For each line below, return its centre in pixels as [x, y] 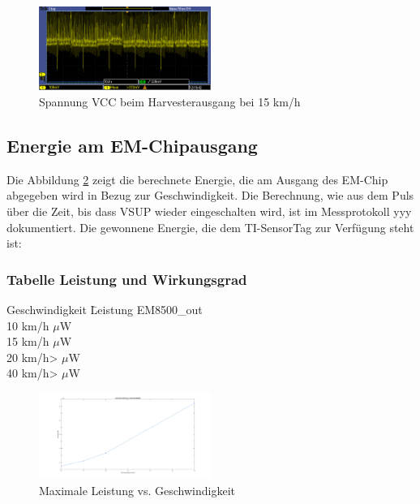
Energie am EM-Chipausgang [132, 145]
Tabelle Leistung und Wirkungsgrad [127, 279]
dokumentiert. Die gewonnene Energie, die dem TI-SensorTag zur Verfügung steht [210, 227]
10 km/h [28, 325]
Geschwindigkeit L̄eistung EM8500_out [105, 309]
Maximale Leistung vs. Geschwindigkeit [137, 490]
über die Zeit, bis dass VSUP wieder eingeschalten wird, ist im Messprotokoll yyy [209, 211]
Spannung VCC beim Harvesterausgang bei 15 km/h [170, 101]
